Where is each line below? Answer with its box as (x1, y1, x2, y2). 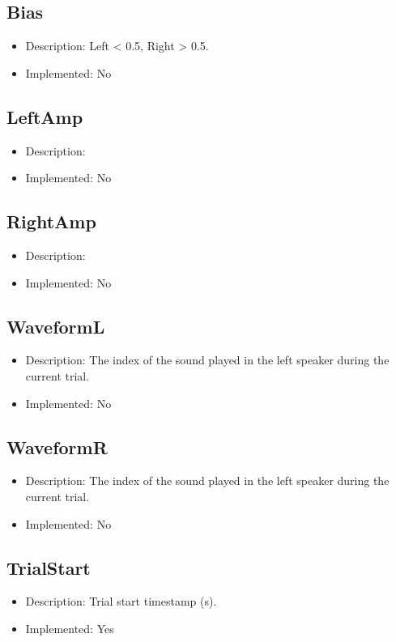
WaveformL (6, 313, 105, 338)
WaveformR (6, 434, 108, 459)
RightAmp (6, 209, 96, 234)
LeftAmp (6, 104, 83, 129)
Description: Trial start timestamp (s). (25, 593, 217, 610)
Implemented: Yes (25, 619, 114, 636)
